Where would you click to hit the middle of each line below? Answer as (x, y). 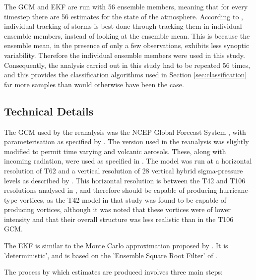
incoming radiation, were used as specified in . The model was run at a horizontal (128, 161)
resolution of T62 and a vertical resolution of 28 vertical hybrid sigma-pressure (124, 170)
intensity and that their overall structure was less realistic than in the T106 (119, 219)
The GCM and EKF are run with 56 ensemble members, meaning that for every (126, 6)
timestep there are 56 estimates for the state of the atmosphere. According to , (124, 16)
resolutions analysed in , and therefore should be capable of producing (111, 190)
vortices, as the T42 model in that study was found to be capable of (123, 199)
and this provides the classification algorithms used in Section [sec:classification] (126, 75)
